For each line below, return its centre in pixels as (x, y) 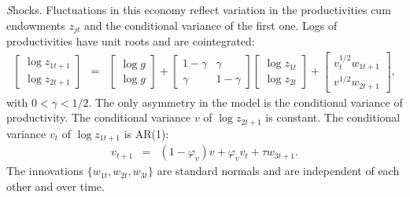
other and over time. (55, 186)
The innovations (45, 171)
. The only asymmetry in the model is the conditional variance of (246, 102)
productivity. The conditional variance (99, 117)
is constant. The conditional (333, 117)
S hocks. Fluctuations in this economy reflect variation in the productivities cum (199, 9)
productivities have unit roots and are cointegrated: (131, 41)
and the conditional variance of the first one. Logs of (211, 25)
